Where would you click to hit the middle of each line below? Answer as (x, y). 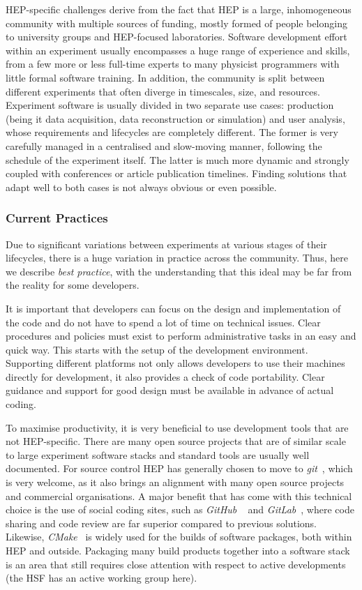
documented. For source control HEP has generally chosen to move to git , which (179, 468)
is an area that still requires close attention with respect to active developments (176, 564)
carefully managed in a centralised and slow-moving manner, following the (164, 145)
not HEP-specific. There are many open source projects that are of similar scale (176, 441)
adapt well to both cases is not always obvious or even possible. (141, 187)
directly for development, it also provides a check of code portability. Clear (165, 376)
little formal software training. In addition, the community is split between (165, 77)
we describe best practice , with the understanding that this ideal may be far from (179, 271)
